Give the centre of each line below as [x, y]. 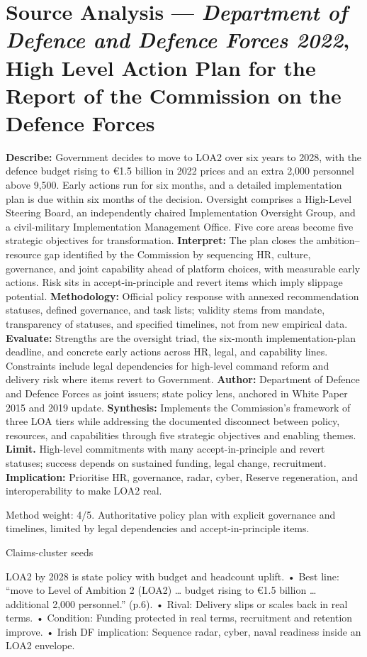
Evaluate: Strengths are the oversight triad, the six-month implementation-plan [181, 337]
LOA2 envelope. [40, 645]
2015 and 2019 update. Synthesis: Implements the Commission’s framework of [178, 407]
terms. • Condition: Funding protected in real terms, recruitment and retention [179, 618]
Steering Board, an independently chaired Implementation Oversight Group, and [181, 212]
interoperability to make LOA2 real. [84, 491]
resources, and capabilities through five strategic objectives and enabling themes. [181, 435]
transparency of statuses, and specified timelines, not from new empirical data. [177, 324]
